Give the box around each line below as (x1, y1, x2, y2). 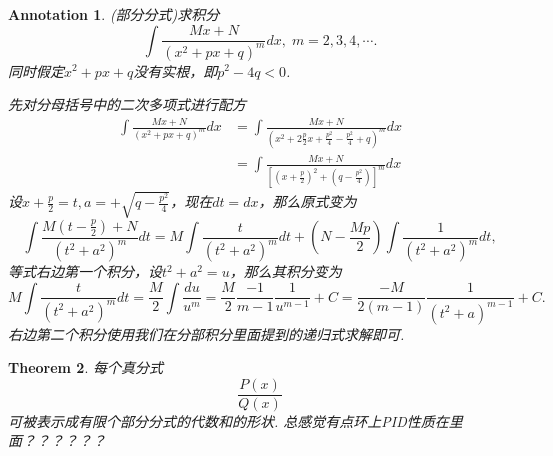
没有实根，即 (133, 60, 218, 81)
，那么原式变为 (258, 191, 357, 212)
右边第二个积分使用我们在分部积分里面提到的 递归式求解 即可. (8, 323, 405, 344)
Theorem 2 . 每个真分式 (8, 357, 163, 378)
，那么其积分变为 (229, 261, 342, 282)
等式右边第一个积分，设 (8, 261, 162, 282)
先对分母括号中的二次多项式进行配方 (8, 94, 246, 115)
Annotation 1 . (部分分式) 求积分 (8, 4, 220, 24)
